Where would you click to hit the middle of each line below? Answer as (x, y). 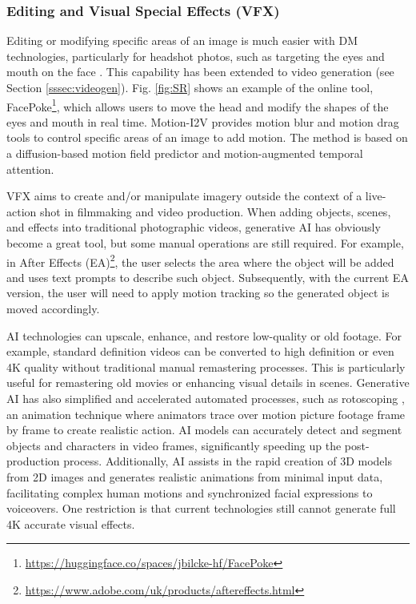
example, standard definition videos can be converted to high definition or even (200, 351)
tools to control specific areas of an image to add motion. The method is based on (207, 137)
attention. (30, 169)
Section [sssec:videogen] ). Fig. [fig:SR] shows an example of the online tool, (190, 87)
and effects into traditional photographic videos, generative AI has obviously (194, 227)
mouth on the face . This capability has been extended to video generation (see (200, 72)
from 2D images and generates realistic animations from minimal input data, (195, 476)
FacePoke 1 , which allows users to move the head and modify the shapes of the (198, 105)
